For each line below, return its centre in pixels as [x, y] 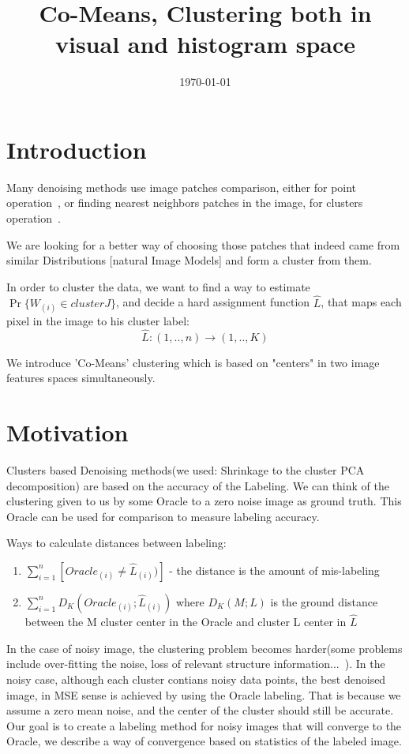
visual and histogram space [205, 44]
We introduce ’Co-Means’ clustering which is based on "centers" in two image [193, 362]
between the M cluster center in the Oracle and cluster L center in [186, 622]
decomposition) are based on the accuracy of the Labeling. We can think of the [198, 485]
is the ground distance [324, 601]
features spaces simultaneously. [81, 378]
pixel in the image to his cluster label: [98, 320]
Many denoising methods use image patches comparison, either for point [182, 187]
